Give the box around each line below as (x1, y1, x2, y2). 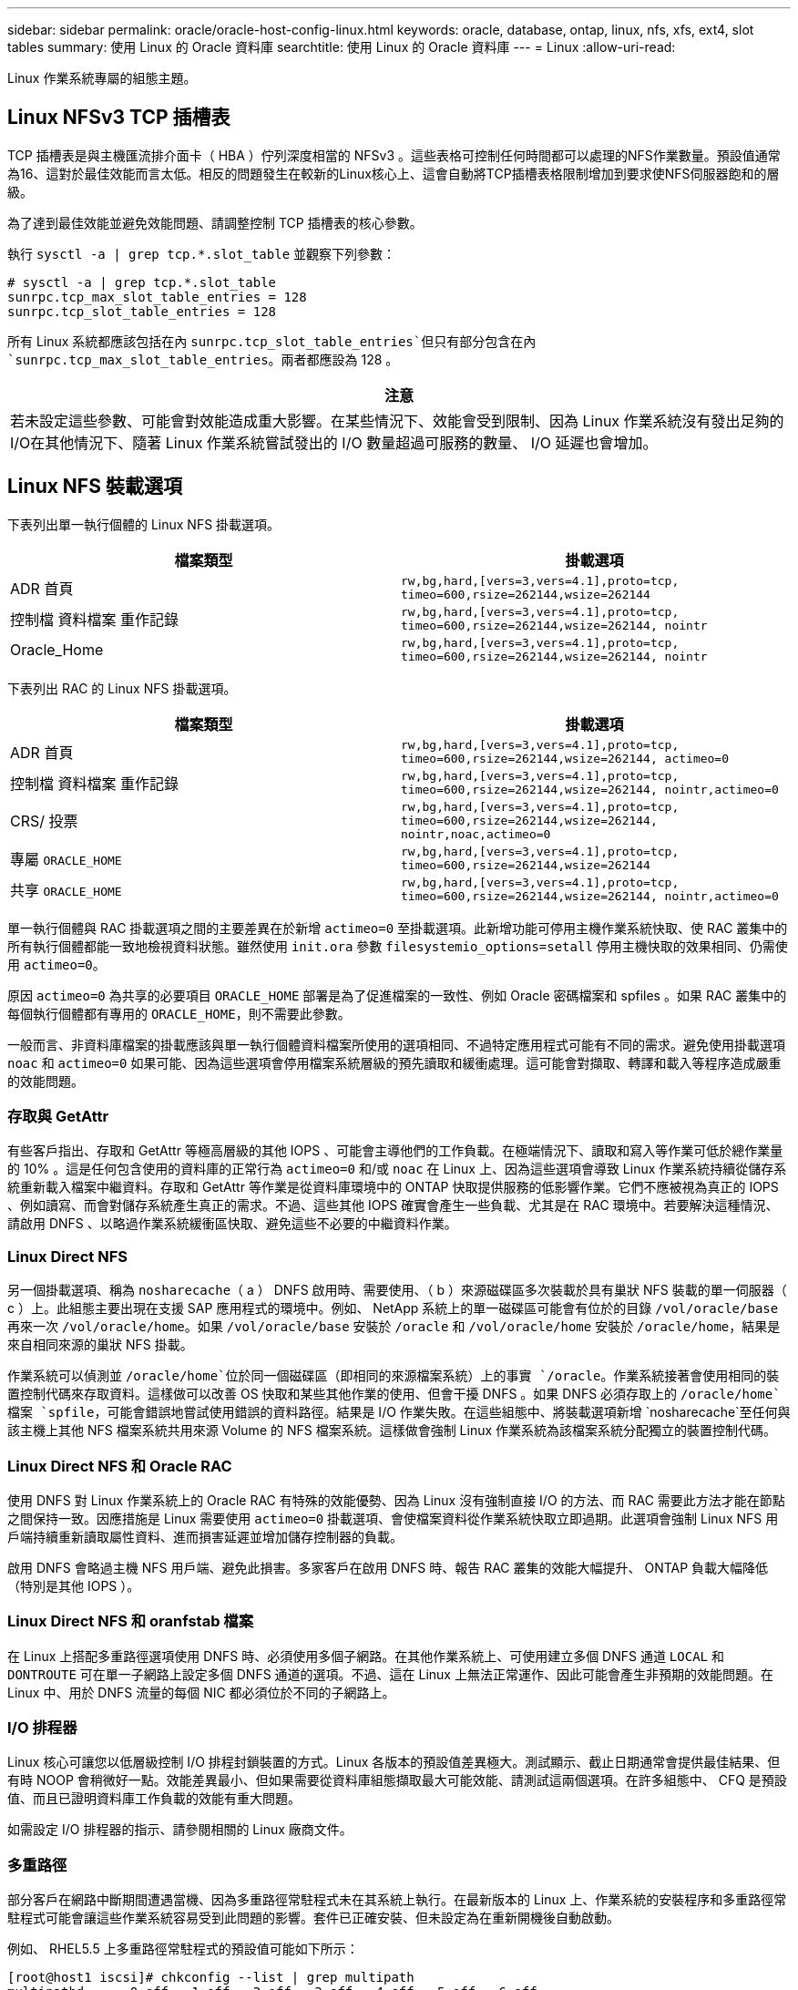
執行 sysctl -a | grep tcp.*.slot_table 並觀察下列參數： (7, 245, 396, 262)
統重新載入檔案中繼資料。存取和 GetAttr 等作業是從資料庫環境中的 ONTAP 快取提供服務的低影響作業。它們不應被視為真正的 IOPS (7, 1179, 779, 1195)
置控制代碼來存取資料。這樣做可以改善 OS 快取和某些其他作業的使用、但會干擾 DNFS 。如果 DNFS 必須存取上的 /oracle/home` (7, 1386, 781, 1402)
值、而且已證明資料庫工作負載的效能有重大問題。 (7, 1790, 301, 1807)
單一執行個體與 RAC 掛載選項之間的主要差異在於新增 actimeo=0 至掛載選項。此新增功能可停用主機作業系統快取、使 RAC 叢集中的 (7, 919, 788, 936)
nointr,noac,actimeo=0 (401, 826, 551, 841)
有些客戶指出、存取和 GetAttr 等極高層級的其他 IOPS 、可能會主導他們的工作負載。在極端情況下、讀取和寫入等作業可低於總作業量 (7, 1143, 783, 1159)
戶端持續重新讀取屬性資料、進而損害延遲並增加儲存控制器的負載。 (7, 1528, 403, 1544)
